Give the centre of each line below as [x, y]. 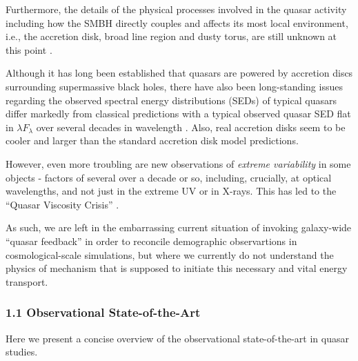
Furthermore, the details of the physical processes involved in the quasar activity [176, 9]
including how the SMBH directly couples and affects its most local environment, [177, 22]
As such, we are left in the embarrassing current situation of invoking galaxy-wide [179, 227]
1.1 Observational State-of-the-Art [103, 312]
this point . [29, 49]
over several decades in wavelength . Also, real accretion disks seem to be [191, 127]
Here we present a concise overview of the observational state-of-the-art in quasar [177, 338]
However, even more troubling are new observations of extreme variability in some [178, 163]
